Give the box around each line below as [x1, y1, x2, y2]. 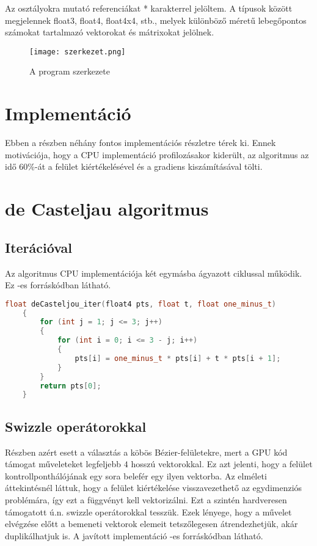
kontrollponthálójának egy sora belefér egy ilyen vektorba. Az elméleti [5, 469, 267, 482]
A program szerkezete [29, 65, 110, 78]
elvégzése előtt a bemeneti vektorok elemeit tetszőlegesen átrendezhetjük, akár [5, 517, 298, 530]
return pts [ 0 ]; [40, 381, 101, 390]
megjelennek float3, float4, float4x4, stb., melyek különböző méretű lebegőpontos [5, 13, 307, 26]
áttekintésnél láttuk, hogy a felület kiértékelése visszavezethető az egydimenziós [5, 481, 302, 494]
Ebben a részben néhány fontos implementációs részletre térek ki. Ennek [5, 136, 276, 149]
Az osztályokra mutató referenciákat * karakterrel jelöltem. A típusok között [5, 2, 293, 14]
